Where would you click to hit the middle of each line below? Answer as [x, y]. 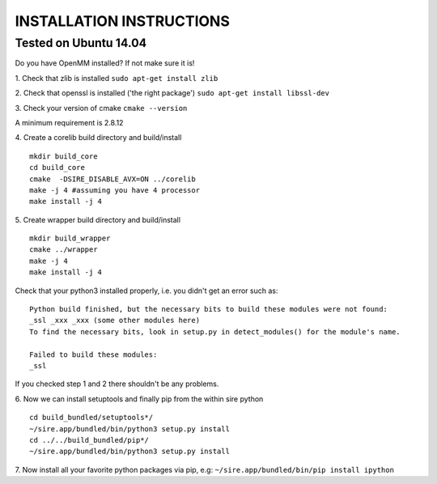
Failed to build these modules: [93, 355]
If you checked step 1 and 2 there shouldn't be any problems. [117, 384]
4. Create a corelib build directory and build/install [98, 138]
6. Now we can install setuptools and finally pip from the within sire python [139, 399]
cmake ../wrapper [64, 250]
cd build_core [57, 168]
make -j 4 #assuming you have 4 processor [115, 190]
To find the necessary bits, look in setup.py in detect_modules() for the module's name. [215, 331]
